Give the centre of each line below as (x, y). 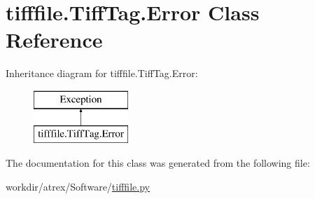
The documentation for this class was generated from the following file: (158, 163)
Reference (54, 40)
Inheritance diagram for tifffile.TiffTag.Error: (102, 73)
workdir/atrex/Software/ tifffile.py (78, 186)
